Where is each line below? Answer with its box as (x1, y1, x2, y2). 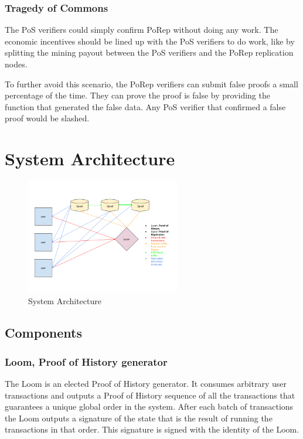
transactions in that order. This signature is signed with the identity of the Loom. (5, 423, 299, 435)
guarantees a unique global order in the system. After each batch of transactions (5, 400, 294, 413)
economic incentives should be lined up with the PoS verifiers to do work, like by (5, 35, 295, 47)
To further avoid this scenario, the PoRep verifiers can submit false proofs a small (5, 77, 298, 90)
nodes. (5, 58, 28, 70)
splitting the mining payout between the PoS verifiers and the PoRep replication (5, 46, 294, 59)
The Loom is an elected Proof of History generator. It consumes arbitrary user (5, 377, 287, 390)
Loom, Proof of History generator (5, 354, 168, 369)
